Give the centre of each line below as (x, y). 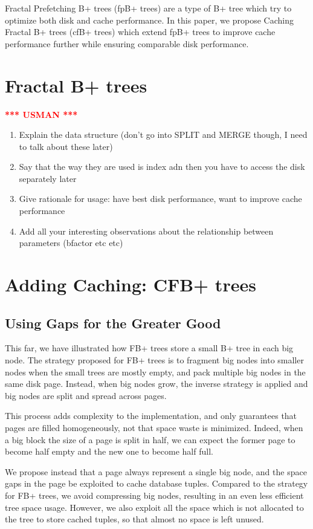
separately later (48, 178)
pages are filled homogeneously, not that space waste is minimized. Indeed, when (154, 427)
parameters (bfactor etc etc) (71, 243)
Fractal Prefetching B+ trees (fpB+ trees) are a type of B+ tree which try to (148, 8)
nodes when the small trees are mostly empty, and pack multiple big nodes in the (155, 372)
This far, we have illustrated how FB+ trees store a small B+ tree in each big (149, 348)
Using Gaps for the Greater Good (113, 323)
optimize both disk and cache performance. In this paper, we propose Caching (149, 20)
